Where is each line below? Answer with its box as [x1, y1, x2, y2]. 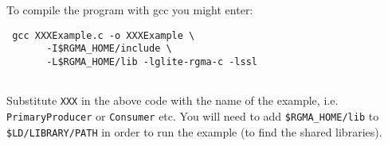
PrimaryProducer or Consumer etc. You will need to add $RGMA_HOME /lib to [6, 107, 379, 124]
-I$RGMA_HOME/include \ [46, 43, 172, 55]
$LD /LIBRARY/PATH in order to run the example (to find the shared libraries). [6, 123, 382, 140]
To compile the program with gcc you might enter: [6, 2, 253, 17]
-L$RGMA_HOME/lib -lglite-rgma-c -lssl [46, 56, 257, 67]
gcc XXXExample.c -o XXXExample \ [12, 29, 195, 41]
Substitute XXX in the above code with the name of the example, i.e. [6, 92, 339, 109]
